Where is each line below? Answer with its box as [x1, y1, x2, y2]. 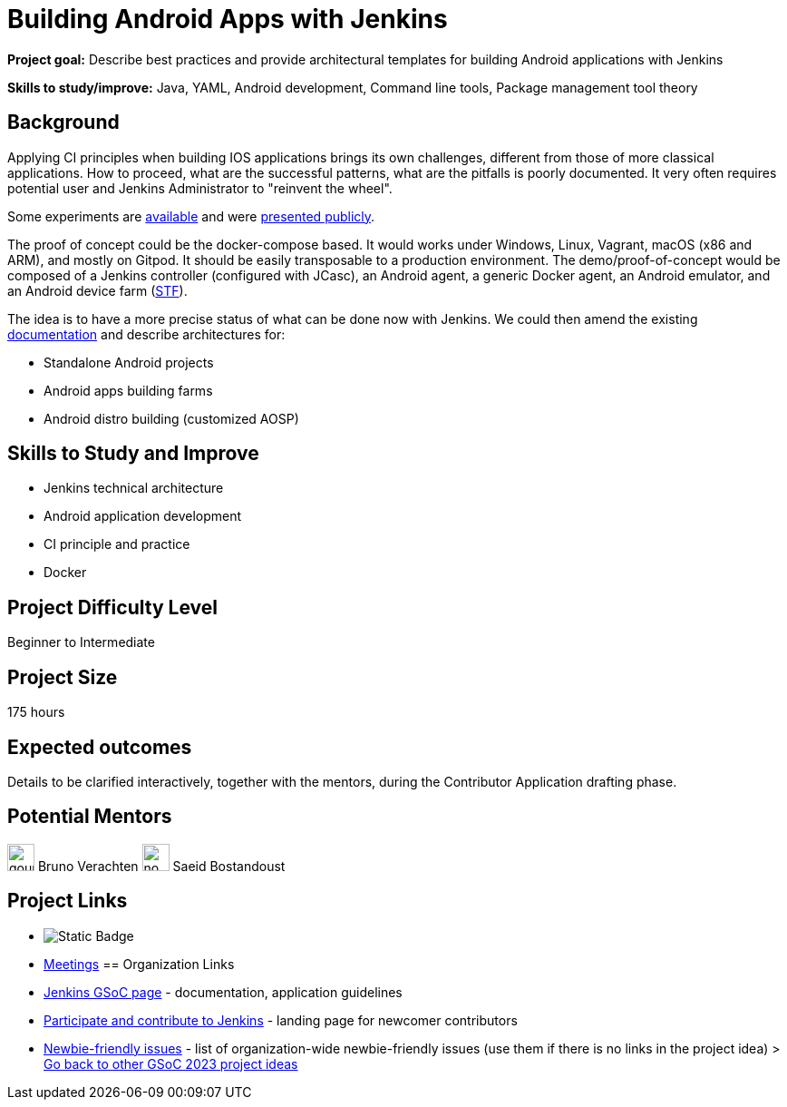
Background [7, 111, 120, 134]
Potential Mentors [7, 805, 172, 828]
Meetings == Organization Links [44, 955, 235, 972]
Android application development [44, 508, 242, 524]
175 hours [7, 704, 65, 720]
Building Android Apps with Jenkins [7, 4, 448, 34]
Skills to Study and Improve [7, 442, 259, 465]
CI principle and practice [44, 536, 190, 553]
